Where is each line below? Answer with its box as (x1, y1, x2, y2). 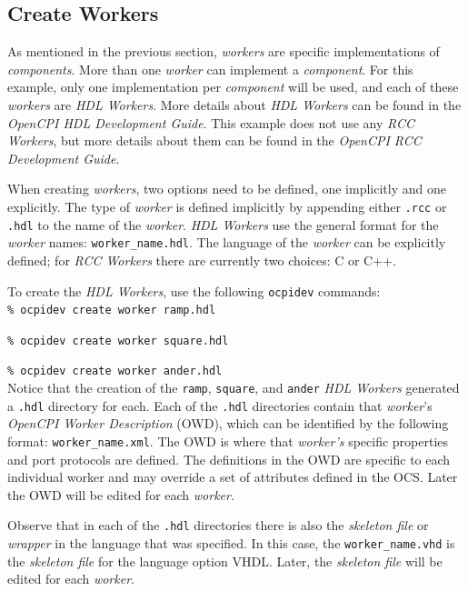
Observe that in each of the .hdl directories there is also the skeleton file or (7, 516, 429, 535)
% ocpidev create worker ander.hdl (7, 365, 223, 378)
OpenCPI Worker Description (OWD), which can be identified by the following (7, 414, 449, 433)
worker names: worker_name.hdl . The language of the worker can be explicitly (7, 233, 446, 252)
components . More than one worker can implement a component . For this (7, 59, 413, 78)
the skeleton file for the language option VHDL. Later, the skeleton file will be (7, 551, 443, 570)
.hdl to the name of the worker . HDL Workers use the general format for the (7, 215, 439, 234)
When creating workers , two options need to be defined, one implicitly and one (7, 179, 446, 198)
